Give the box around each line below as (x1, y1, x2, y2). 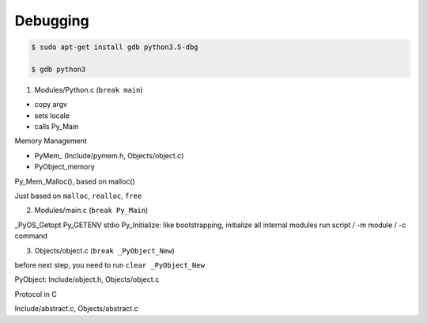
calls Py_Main (34, 122, 79, 131)
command (14, 231, 47, 241)
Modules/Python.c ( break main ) (34, 85, 143, 94)
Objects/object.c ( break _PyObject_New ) (34, 245, 176, 255)
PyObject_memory (34, 162, 95, 172)
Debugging (14, 12, 90, 29)
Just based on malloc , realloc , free (14, 191, 142, 201)
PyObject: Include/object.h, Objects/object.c (14, 275, 160, 284)
